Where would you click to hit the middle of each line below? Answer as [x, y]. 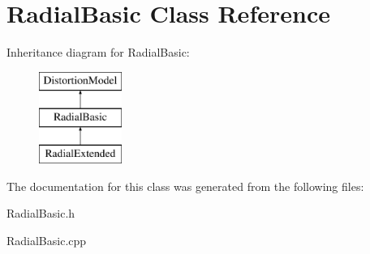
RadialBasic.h [41, 213]
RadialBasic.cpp [47, 240]
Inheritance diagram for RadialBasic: [98, 52]
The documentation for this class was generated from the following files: [185, 186]
